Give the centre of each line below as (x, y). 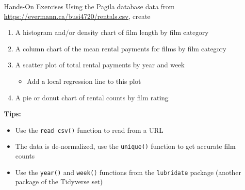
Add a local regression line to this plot (84, 81)
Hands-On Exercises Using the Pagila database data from (90, 6)
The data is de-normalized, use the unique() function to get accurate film (125, 146)
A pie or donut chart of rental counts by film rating (92, 97)
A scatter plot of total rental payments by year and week (100, 65)
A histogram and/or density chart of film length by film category (112, 32)
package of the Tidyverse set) (59, 182)
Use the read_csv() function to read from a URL (89, 130)
